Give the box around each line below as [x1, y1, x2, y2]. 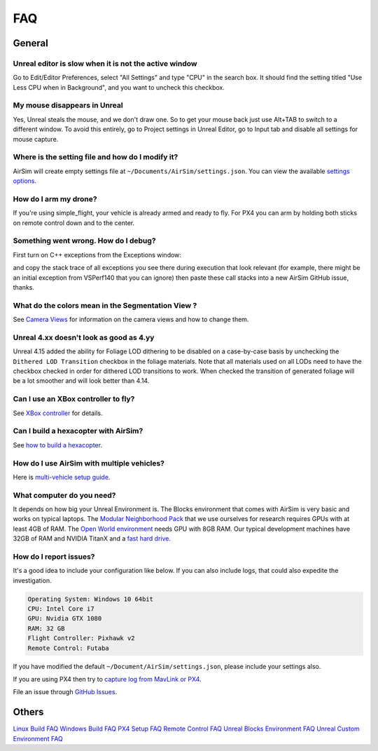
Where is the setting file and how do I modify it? [13, 152, 178, 162]
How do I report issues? [13, 551, 95, 561]
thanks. [13, 283, 35, 291]
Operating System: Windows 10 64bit [27, 595, 154, 603]
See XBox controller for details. [13, 409, 103, 417]
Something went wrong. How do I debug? [13, 236, 157, 245]
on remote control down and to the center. [13, 218, 135, 227]
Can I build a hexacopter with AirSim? [13, 426, 143, 436]
